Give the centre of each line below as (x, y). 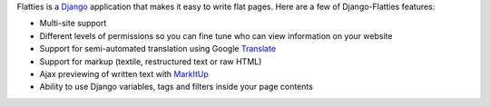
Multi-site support (73, 24)
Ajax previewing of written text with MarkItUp (124, 73)
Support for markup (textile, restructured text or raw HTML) (151, 61)
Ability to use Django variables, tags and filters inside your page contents (176, 87)
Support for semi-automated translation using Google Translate (158, 49)
